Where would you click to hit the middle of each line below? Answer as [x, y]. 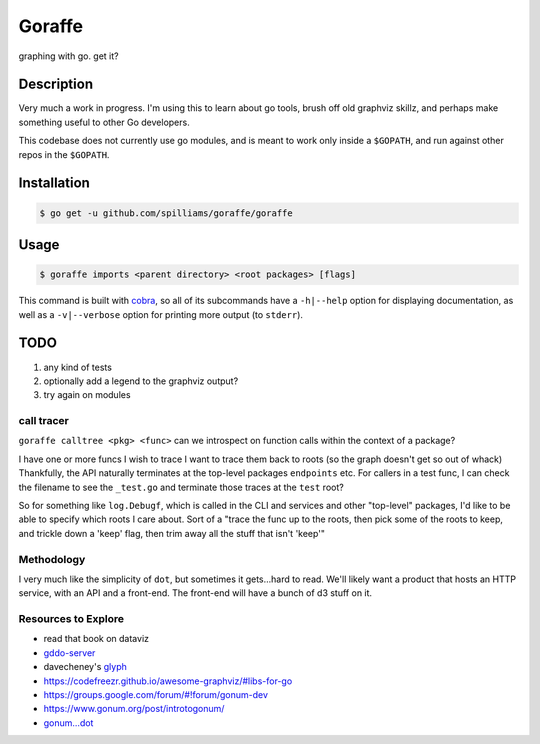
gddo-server [69, 652]
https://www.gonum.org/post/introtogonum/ [134, 709]
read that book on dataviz [96, 639]
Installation [54, 183]
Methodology [52, 559]
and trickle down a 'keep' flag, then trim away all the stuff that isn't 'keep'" [171, 533]
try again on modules [87, 395]
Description [56, 84]
